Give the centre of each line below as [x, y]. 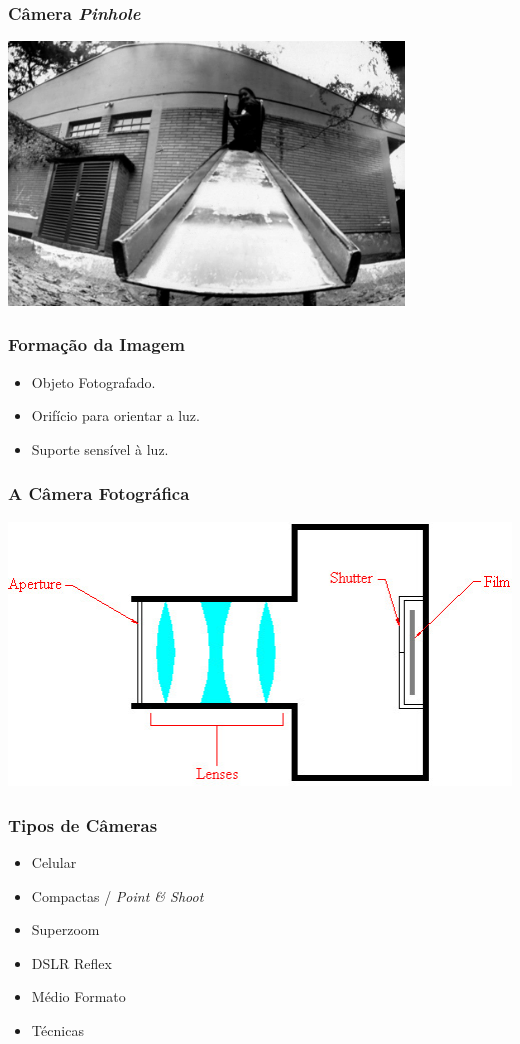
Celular [54, 861]
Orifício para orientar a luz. [115, 415]
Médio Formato [78, 996]
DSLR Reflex [71, 962]
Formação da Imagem [96, 344]
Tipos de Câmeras [83, 824]
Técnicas [57, 1029]
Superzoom [65, 929]
